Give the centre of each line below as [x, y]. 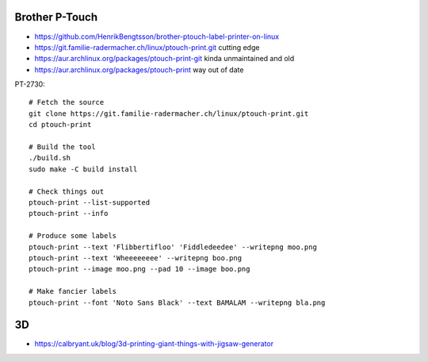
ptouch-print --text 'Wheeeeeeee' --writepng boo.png [135, 258]
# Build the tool [62, 147]
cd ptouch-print [60, 125]
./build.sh [50, 158]
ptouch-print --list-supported [90, 202]
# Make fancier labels [73, 291]
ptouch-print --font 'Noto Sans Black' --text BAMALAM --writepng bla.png [177, 302]
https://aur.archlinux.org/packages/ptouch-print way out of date [139, 69]
